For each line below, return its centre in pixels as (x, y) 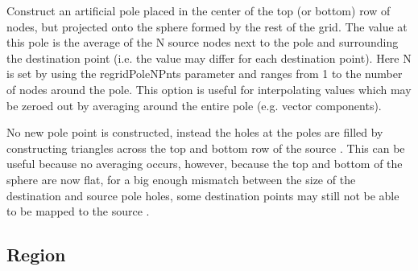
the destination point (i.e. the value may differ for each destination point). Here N (209, 57)
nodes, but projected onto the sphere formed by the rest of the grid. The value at (207, 26)
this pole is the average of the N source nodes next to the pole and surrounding (203, 42)
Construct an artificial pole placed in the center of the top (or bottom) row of (199, 10)
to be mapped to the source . (78, 211)
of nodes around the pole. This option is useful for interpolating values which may (209, 89)
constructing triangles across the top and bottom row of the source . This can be (206, 148)
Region (36, 255)
